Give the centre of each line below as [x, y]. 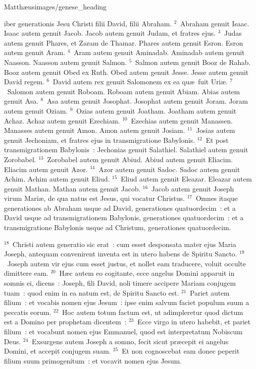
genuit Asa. [21, 101]
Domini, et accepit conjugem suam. [57, 351]
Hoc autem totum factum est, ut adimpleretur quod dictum [153, 312]
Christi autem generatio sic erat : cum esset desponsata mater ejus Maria [124, 244]
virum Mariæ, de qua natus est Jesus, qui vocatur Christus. [95, 198]
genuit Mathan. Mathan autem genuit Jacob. [72, 188]
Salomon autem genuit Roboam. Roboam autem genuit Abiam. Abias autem [124, 91]
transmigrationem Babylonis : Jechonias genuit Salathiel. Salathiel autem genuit [126, 150]
